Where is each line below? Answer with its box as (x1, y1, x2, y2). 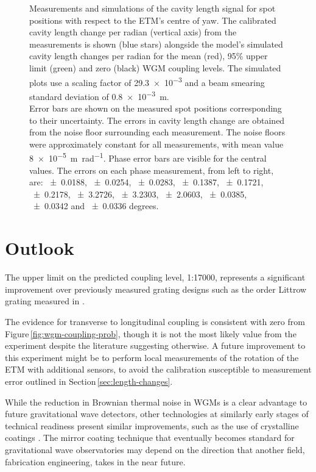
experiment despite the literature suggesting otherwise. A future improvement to (5, 339, 306, 352)
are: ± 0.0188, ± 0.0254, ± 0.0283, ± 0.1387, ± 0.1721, (29, 176, 264, 188)
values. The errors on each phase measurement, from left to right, (29, 163, 274, 176)
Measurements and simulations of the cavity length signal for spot (29, 2, 276, 14)
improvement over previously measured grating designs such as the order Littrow (5, 282, 307, 295)
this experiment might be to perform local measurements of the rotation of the (5, 351, 299, 363)
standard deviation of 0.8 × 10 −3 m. (29, 88, 169, 102)
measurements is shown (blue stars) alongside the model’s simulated (29, 37, 283, 50)
